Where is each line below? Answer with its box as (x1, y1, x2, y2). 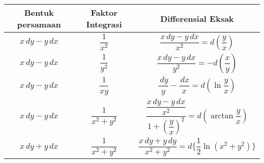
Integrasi (86, 18, 122, 30)
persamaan (17, 18, 61, 30)
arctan (210, 111, 234, 120)
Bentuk (24, 7, 54, 18)
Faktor (90, 7, 118, 18)
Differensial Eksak (160, 12, 234, 24)
